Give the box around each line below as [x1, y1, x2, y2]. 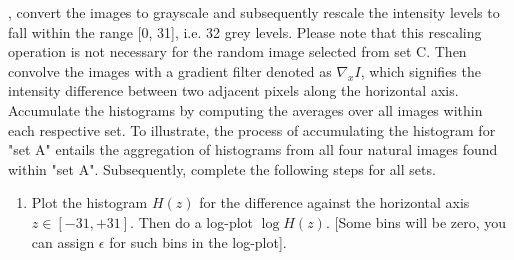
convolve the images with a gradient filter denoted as [8, 60, 332, 81]
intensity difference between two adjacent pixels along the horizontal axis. [8, 80, 459, 101]
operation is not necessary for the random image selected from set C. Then [8, 41, 467, 62]
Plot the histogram [31, 192, 148, 213]
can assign [31, 231, 95, 252]
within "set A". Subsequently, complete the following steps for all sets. [8, 158, 436, 179]
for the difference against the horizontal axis [199, 192, 470, 213]
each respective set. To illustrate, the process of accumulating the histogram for [8, 119, 496, 140]
